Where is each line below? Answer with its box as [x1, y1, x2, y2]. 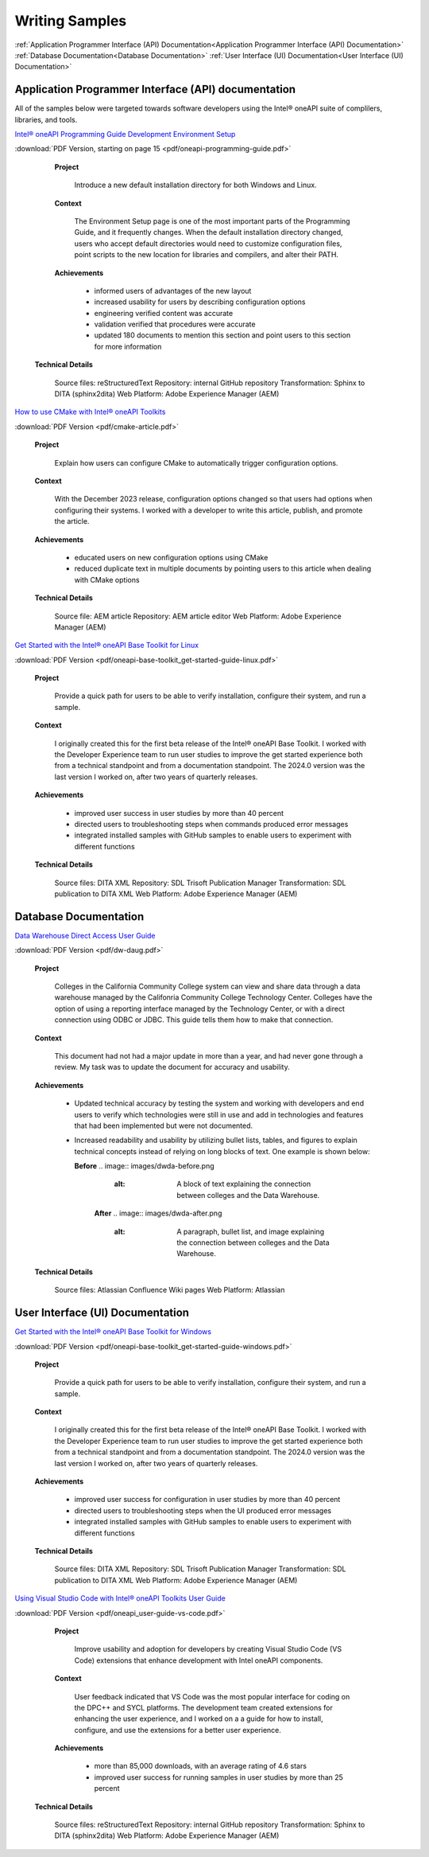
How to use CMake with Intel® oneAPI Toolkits [14, 407, 166, 417]
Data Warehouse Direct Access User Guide [14, 930, 156, 940]
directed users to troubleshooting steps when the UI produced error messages [74, 1505, 332, 1516]
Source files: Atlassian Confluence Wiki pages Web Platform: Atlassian [54, 1285, 285, 1295]
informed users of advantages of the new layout [94, 286, 252, 295]
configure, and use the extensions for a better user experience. [74, 1725, 282, 1734]
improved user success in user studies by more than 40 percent [74, 808, 284, 817]
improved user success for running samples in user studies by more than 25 [94, 1772, 343, 1782]
